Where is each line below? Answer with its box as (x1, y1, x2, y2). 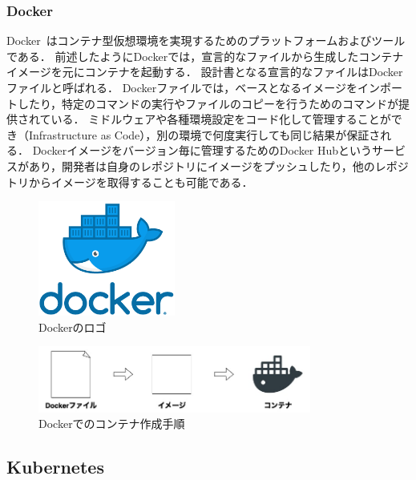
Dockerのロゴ (38, 318, 107, 335)
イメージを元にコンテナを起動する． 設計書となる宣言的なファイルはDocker (6, 63, 403, 80)
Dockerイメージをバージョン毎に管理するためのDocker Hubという (32, 142, 373, 159)
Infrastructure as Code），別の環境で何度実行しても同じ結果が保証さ (28, 126, 381, 143)
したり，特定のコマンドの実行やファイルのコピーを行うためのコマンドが (17, 95, 399, 111)
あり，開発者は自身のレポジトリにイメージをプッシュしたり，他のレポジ (28, 157, 409, 174)
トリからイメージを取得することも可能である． (6, 173, 253, 190)
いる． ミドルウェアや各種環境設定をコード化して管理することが (50, 111, 391, 127)
